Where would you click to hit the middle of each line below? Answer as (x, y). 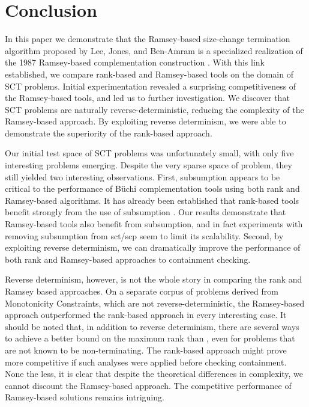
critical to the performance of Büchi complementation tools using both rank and (152, 188)
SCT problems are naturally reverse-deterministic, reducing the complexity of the (154, 109)
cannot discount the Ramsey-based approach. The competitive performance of (148, 385)
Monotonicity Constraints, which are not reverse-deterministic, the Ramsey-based (155, 303)
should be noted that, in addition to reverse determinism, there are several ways (152, 326)
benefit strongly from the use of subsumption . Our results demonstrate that (145, 212)
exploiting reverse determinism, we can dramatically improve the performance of (153, 247)
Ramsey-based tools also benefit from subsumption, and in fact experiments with (154, 224)
